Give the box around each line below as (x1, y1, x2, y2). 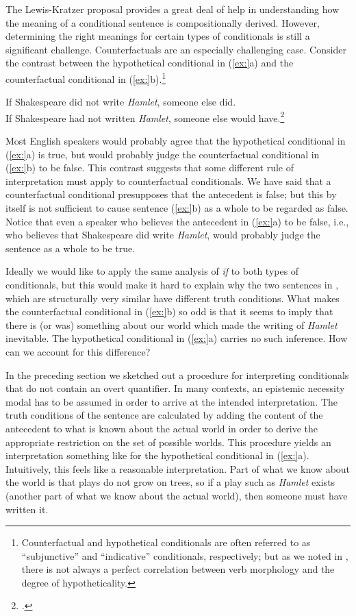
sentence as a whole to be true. (5, 241, 136, 255)
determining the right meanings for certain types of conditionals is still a (5, 29, 310, 43)
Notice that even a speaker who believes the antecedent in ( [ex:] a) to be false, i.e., (5, 214, 349, 228)
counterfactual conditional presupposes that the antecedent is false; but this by (5, 187, 337, 201)
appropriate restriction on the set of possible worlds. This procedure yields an (5, 434, 331, 449)
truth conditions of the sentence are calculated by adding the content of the (5, 408, 323, 422)
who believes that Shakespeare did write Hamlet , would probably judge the (5, 227, 320, 242)
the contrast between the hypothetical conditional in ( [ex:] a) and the (5, 56, 294, 70)
